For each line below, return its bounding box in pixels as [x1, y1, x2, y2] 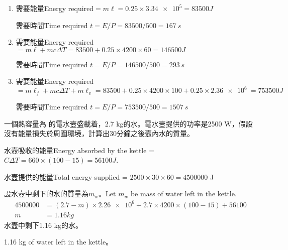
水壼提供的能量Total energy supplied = [4, 171, 128, 182]
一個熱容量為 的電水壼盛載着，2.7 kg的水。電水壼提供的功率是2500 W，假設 [4, 118, 253, 129]
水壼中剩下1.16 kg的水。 [4, 219, 82, 230]
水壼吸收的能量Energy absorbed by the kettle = [4, 145, 155, 155]
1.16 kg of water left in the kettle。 [4, 236, 113, 247]
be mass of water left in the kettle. [130, 188, 237, 199]
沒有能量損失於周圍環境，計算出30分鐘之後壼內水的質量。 [4, 128, 194, 139]
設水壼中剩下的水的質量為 [4, 188, 88, 199]
